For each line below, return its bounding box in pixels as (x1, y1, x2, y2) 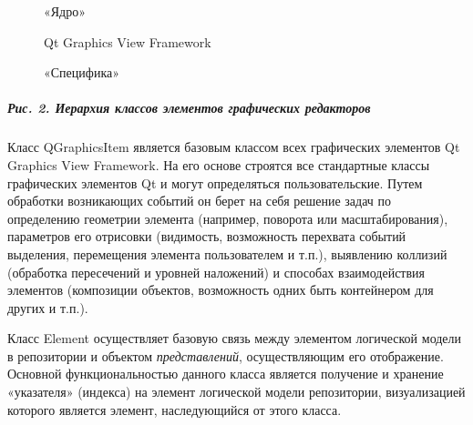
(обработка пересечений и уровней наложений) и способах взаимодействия (7, 262, 426, 281)
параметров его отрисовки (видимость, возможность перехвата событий (7, 227, 406, 246)
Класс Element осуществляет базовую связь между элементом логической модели (7, 329, 462, 348)
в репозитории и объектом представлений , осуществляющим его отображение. (7, 346, 444, 365)
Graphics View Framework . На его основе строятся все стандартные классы (7, 155, 430, 174)
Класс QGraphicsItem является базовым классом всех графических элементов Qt (7, 137, 460, 157)
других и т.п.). (7, 298, 88, 317)
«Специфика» (44, 63, 119, 82)
